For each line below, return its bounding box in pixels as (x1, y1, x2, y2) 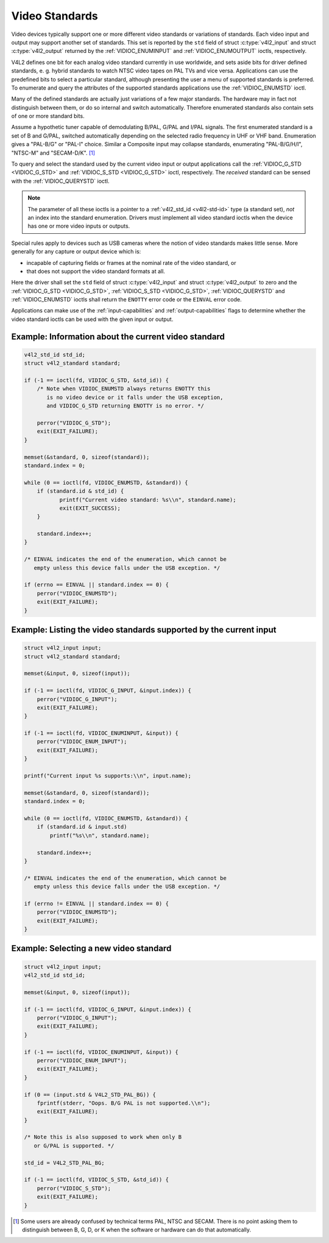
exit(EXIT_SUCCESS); (59, 504, 121, 512)
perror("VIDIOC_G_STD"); (37, 420, 111, 426)
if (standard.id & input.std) (37, 823, 127, 831)
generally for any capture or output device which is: (11, 248, 141, 255)
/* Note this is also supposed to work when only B (24, 1133, 182, 1141)
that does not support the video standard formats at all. (26, 267, 166, 275)
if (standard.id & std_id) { (37, 488, 124, 495)
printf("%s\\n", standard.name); (49, 832, 150, 839)
